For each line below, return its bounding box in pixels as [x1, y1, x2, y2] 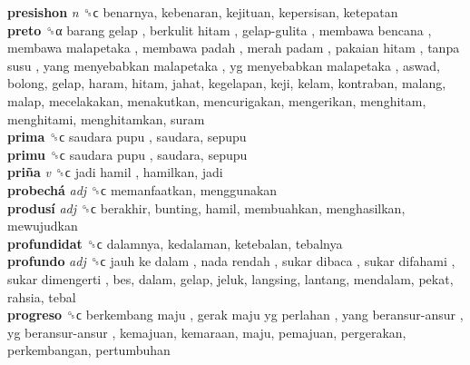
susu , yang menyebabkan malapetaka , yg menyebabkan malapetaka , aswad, [7, 55, 441, 74]
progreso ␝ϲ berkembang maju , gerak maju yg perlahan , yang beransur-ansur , [7, 305, 464, 324]
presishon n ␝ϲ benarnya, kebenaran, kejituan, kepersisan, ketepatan [7, 3, 398, 21]
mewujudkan [7, 216, 78, 235]
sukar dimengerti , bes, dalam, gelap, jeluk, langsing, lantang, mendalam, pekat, [7, 269, 454, 288]
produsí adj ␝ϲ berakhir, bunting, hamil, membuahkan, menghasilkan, [7, 198, 406, 217]
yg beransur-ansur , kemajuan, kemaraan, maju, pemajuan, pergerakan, [7, 322, 406, 341]
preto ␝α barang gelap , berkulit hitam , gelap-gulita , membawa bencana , [7, 20, 432, 39]
